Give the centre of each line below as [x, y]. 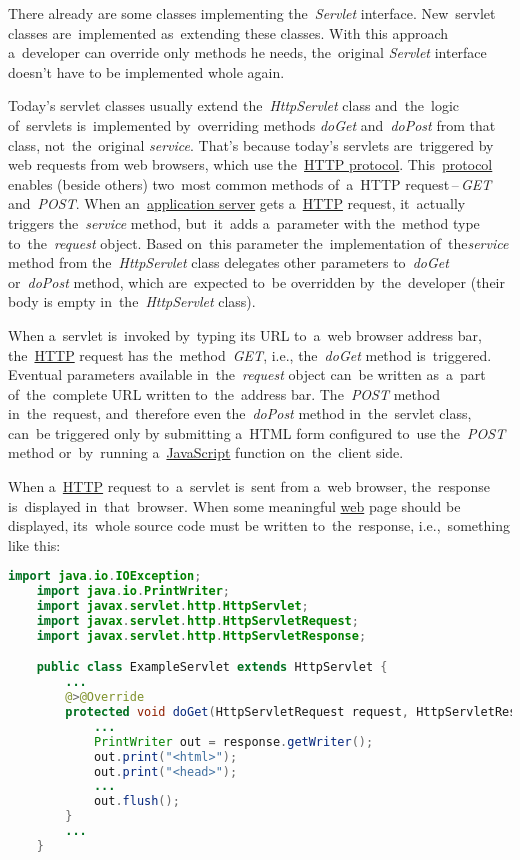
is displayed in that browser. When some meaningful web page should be [234, 505]
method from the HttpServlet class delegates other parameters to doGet [228, 262]
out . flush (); [136, 801]
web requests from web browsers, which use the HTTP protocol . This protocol [250, 164]
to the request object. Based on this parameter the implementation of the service [258, 242]
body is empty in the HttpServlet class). [132, 301]
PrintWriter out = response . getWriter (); [233, 741]
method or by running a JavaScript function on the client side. [206, 452]
